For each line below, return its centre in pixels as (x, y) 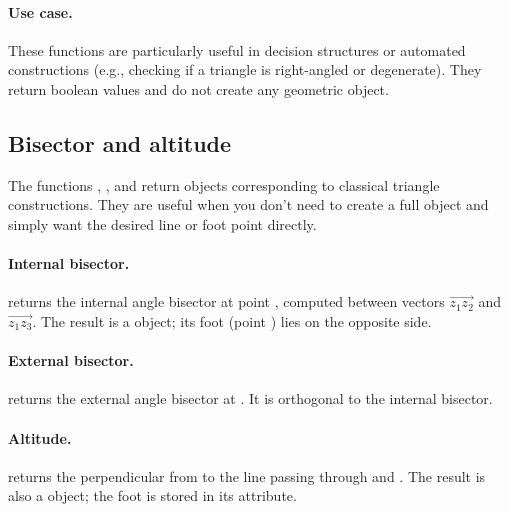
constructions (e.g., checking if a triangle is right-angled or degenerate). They (245, 69)
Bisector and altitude (120, 142)
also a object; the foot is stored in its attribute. (152, 495)
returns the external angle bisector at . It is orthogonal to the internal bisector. (250, 398)
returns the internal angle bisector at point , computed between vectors (226, 301)
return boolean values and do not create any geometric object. (198, 88)
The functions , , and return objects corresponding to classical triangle (224, 184)
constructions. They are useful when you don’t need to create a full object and (248, 204)
